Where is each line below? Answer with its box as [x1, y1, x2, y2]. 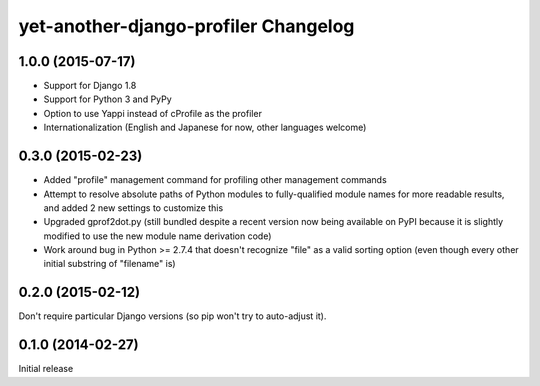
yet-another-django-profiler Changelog [18, 15, 355, 37]
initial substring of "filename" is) [43, 258, 176, 270]
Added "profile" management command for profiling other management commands [43, 174, 387, 186]
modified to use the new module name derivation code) [43, 230, 272, 242]
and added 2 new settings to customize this [43, 201, 224, 214]
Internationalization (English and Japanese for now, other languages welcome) [43, 121, 367, 134]
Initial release [18, 363, 74, 375]
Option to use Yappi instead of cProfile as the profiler [43, 107, 262, 119]
